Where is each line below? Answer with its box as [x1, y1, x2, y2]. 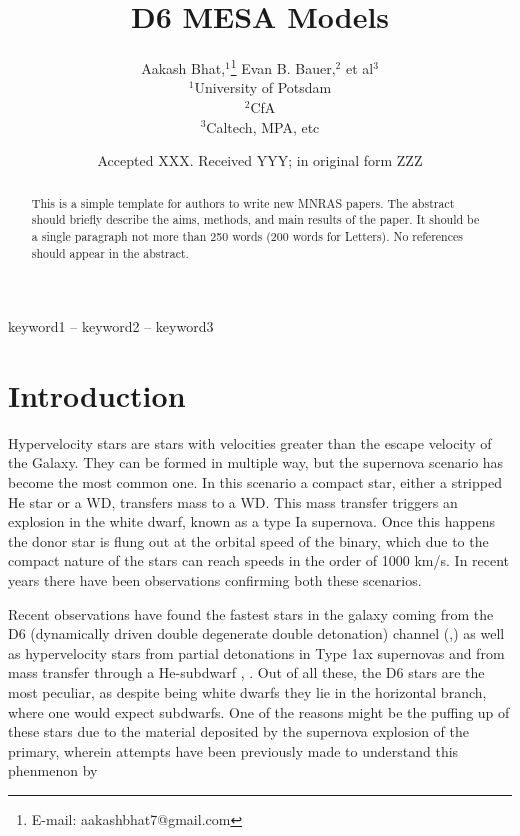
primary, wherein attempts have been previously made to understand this [8, 740, 459, 761]
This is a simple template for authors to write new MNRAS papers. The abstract [31, 194, 455, 211]
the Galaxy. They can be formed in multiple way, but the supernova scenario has [8, 452, 504, 473]
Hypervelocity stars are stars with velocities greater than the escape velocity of [8, 432, 492, 453]
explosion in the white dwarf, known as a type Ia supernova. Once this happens [8, 511, 495, 532]
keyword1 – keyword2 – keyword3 [8, 316, 214, 337]
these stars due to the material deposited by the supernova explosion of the [8, 721, 470, 742]
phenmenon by [8, 760, 98, 781]
